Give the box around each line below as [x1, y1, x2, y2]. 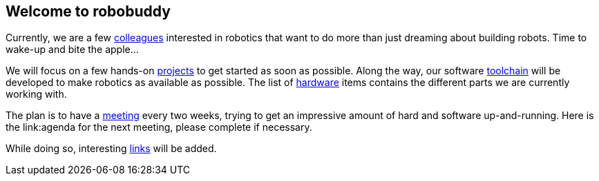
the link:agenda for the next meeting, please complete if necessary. [6, 121, 312, 134]
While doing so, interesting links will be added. [6, 142, 217, 155]
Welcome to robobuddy [6, 3, 171, 20]
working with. [6, 88, 67, 100]
